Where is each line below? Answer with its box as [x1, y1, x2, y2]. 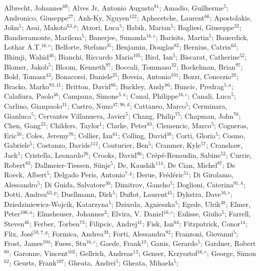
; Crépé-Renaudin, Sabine [142, 149, 221, 160]
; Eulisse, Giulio [173, 208, 222, 219]
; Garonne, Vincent [9, 247, 68, 258]
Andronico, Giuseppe [4, 12, 68, 23]
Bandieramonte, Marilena [4, 32, 82, 42]
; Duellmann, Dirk [56, 189, 113, 199]
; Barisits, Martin [155, 32, 209, 42]
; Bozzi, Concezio [178, 71, 231, 82]
